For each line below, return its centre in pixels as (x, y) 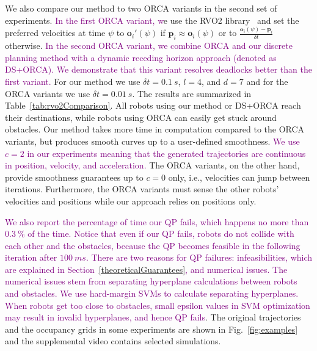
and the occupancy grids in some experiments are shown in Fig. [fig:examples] (151, 329)
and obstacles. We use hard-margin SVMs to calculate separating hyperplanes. (152, 293)
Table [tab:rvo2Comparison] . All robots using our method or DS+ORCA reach (153, 105)
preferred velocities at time (55, 33)
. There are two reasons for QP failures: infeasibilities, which (199, 257)
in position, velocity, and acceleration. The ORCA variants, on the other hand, (152, 165)
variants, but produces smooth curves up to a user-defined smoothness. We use (152, 141)
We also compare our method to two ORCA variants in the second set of (141, 8)
